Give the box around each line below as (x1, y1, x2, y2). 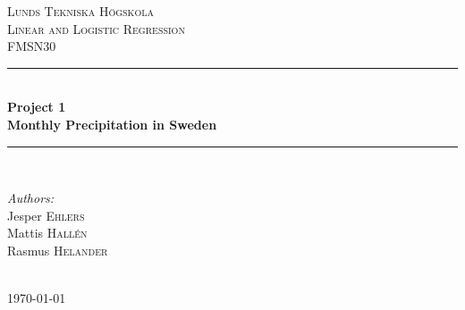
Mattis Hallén (7, 223, 88, 242)
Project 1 (7, 97, 66, 116)
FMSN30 (7, 37, 56, 55)
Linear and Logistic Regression (7, 19, 185, 38)
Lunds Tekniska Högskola (7, 2, 154, 20)
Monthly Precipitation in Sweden (7, 114, 217, 133)
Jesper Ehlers (7, 205, 85, 224)
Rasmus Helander (7, 240, 108, 259)
